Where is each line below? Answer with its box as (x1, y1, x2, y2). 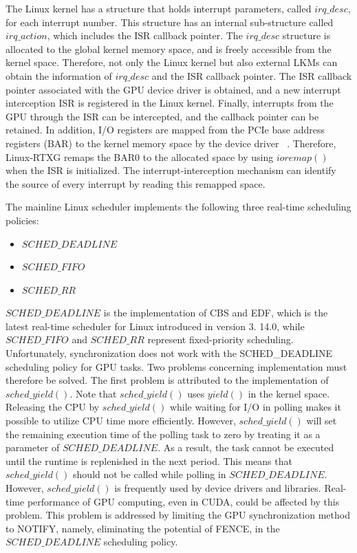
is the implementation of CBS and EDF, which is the (103, 305, 328, 320)
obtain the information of (6, 68, 112, 83)
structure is (282, 28, 331, 43)
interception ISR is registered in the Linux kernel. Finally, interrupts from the (6, 96, 334, 110)
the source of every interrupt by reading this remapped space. (6, 176, 266, 191)
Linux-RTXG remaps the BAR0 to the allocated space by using (6, 149, 274, 164)
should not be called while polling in (73, 467, 226, 481)
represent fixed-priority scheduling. (147, 332, 294, 347)
